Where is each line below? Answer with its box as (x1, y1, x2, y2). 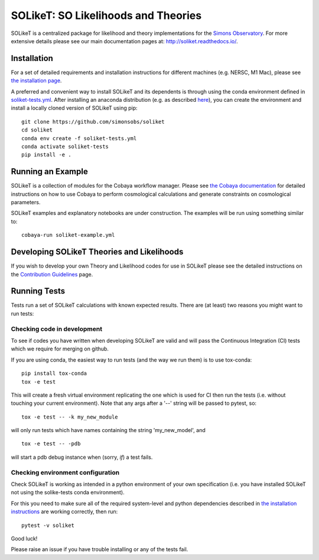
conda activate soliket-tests (21, 143, 109, 150)
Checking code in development (11, 324, 103, 333)
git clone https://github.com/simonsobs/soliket (21, 118, 165, 125)
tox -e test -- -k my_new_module (21, 413, 118, 420)
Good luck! (11, 535, 38, 542)
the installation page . (11, 77, 62, 84)
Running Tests (11, 286, 65, 296)
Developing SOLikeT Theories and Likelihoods (11, 247, 184, 257)
